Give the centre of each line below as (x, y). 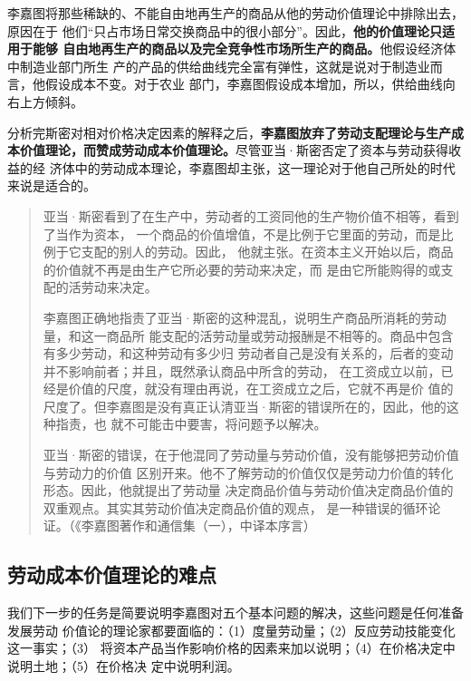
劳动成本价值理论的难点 (112, 574)
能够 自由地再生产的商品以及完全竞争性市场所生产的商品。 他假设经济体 (244, 49)
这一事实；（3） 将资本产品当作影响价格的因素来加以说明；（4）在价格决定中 (231, 648)
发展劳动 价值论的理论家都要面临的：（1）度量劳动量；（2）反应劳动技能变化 (231, 630)
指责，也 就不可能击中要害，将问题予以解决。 (191, 424)
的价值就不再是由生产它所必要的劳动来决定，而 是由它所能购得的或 (242, 269)
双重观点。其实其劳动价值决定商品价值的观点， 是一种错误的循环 (235, 507)
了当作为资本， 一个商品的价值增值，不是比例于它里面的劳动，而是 (242, 233)
